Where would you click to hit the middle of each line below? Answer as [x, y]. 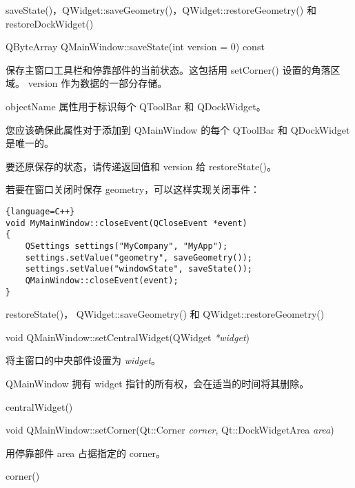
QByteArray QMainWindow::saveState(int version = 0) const [135, 47]
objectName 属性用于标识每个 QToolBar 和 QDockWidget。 [136, 106]
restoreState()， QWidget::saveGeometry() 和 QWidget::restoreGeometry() [165, 314]
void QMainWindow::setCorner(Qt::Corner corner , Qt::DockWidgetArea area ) [170, 430]
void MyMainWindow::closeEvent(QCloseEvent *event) [126, 223]
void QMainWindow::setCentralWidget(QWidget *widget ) [128, 337]
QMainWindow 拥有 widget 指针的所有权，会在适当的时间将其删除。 [158, 383]
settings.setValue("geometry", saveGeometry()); [139, 257]
